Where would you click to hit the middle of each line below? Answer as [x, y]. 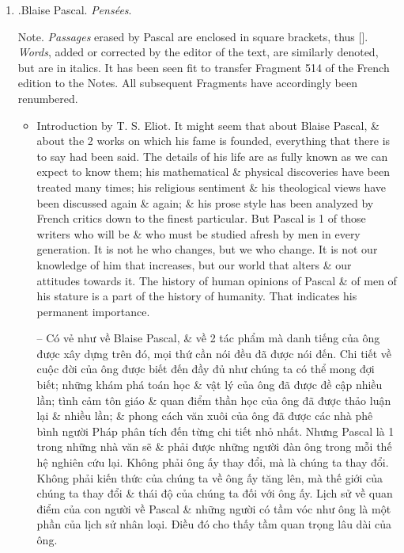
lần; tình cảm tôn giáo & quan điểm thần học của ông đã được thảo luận [214, 400]
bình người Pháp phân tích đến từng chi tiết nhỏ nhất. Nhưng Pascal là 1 [215, 431]
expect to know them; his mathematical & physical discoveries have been [213, 172]
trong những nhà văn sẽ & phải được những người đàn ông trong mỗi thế [214, 446]
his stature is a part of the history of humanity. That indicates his [197, 296]
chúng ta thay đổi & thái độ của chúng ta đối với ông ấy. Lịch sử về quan [215, 493]
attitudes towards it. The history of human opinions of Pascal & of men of [217, 280]
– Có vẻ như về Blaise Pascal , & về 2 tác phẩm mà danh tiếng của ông [208, 338]
